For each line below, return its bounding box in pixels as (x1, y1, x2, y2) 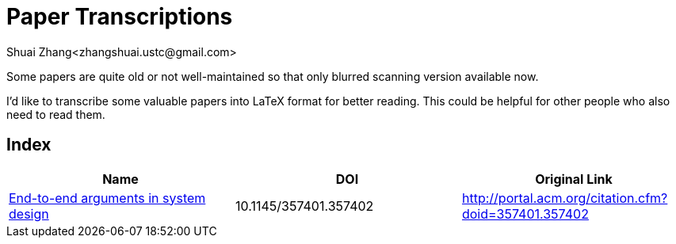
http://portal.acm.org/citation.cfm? (461, 189, 668, 206)
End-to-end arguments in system (9, 189, 206, 206)
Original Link (535, 170, 613, 187)
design (9, 205, 49, 222)
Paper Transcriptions (6, 3, 233, 30)
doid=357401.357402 (461, 205, 589, 222)
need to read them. (6, 107, 105, 121)
